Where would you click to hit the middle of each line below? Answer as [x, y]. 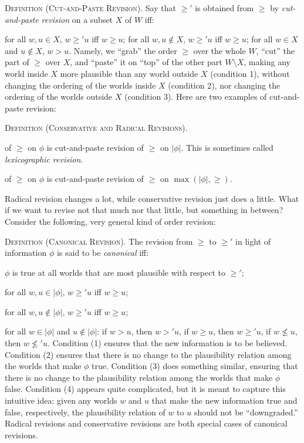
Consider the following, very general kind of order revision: [110, 221]
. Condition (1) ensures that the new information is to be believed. [167, 343]
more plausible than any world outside [129, 73]
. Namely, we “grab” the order [123, 50]
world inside [26, 73]
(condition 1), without [250, 73]
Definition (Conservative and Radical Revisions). [96, 128]
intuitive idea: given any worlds [61, 400]
